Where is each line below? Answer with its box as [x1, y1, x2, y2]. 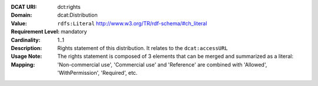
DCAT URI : [11, 4, 38, 10]
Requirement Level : [11, 28, 60, 35]
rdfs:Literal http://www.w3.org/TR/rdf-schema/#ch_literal [57, 19, 207, 27]
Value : [11, 19, 28, 27]
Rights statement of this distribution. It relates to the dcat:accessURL [57, 44, 228, 51]
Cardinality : [11, 36, 41, 44]
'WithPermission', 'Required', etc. [57, 70, 138, 77]
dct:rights [57, 4, 81, 10]
